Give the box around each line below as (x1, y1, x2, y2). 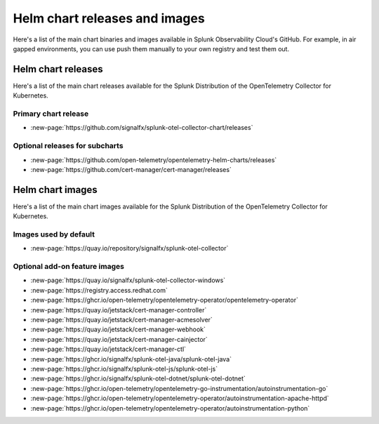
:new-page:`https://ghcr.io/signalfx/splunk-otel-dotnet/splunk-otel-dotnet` (30, 374, 246, 383)
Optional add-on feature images (13, 262, 124, 272)
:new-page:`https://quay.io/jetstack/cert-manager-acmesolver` (30, 316, 213, 324)
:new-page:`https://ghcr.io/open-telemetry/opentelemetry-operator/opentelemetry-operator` (30, 296, 298, 305)
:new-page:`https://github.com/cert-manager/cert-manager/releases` (30, 165, 232, 173)
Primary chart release (13, 109, 89, 119)
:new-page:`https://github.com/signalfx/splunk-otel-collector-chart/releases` (30, 124, 253, 132)
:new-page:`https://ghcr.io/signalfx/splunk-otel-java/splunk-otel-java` (30, 355, 232, 363)
